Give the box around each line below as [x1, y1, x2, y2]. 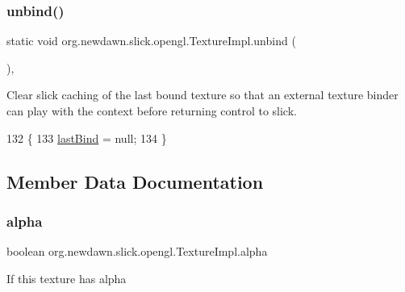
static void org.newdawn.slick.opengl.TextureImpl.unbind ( [6, 32, 296, 49]
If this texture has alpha [6, 269, 127, 286]
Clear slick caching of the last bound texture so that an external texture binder [6, 86, 399, 103]
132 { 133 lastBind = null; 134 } [6, 129, 167, 146]
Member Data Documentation [6, 169, 264, 194]
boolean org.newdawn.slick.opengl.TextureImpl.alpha [6, 243, 268, 260]
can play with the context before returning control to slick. [6, 102, 297, 119]
